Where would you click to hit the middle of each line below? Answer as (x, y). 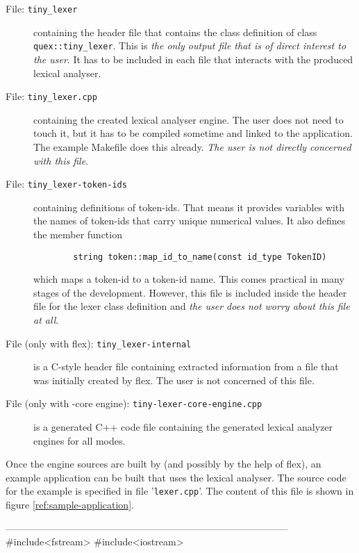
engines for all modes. (80, 440)
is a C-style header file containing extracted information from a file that (186, 366)
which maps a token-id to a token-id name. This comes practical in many (189, 279)
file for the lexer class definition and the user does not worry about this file (192, 306)
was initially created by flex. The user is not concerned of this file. (174, 380)
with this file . (61, 160)
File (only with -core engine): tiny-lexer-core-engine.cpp (134, 403)
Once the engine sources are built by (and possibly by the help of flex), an (164, 464)
